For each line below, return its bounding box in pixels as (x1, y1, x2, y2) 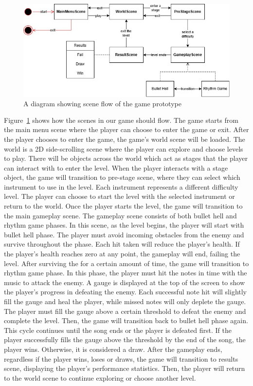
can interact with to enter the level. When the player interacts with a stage (4, 162, 228, 173)
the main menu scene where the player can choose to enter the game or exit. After (4, 124, 249, 135)
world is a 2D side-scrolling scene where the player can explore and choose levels (4, 143, 243, 154)
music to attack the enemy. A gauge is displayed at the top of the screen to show (4, 277, 245, 287)
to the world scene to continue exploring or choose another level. (4, 372, 196, 383)
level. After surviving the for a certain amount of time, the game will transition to (4, 258, 249, 268)
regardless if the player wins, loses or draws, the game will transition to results (4, 353, 238, 364)
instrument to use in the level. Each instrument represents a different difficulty (4, 181, 238, 192)
